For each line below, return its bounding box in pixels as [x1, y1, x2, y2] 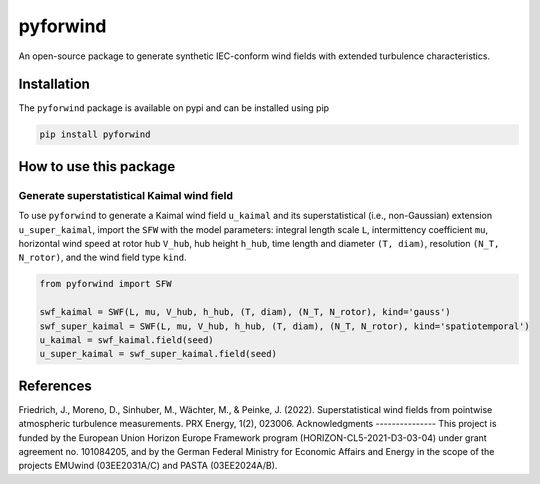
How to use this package [18, 158, 176, 175]
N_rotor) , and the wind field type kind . [18, 251, 187, 264]
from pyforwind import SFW [39, 278, 172, 290]
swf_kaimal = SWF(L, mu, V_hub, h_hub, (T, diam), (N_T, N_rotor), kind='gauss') [39, 306, 452, 318]
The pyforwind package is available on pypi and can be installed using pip [18, 102, 330, 114]
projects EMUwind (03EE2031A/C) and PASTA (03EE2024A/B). [18, 460, 278, 472]
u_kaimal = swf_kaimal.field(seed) [39, 334, 214, 345]
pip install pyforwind [39, 129, 151, 140]
